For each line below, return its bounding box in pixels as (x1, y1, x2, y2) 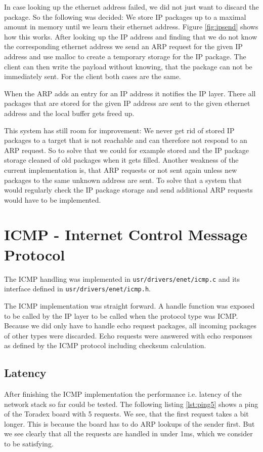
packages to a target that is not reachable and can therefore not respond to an (4, 135, 247, 145)
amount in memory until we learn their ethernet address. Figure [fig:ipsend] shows (4, 21, 258, 32)
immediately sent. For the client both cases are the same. (4, 71, 181, 82)
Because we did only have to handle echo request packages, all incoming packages (4, 320, 257, 331)
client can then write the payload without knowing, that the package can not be (4, 61, 252, 71)
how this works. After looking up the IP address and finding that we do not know (4, 31, 257, 42)
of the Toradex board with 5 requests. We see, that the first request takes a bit (4, 408, 249, 419)
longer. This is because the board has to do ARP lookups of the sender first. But (4, 418, 255, 429)
